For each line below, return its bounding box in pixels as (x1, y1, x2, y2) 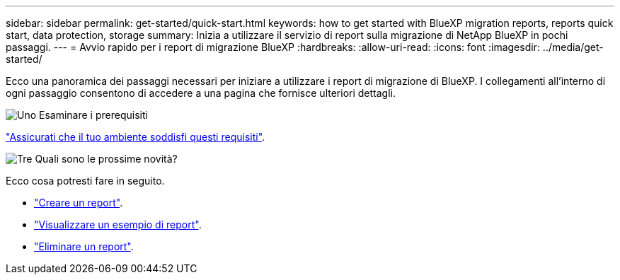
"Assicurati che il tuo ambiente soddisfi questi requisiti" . (6, 131, 265, 143)
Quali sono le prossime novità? (35, 153, 178, 165)
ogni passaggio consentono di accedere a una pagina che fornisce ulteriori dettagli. (6, 87, 396, 99)
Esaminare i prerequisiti (39, 109, 148, 121)
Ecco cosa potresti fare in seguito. (6, 175, 165, 187)
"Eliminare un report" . (34, 240, 134, 252)
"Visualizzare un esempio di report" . (34, 218, 202, 231)
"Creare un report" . (34, 197, 123, 209)
